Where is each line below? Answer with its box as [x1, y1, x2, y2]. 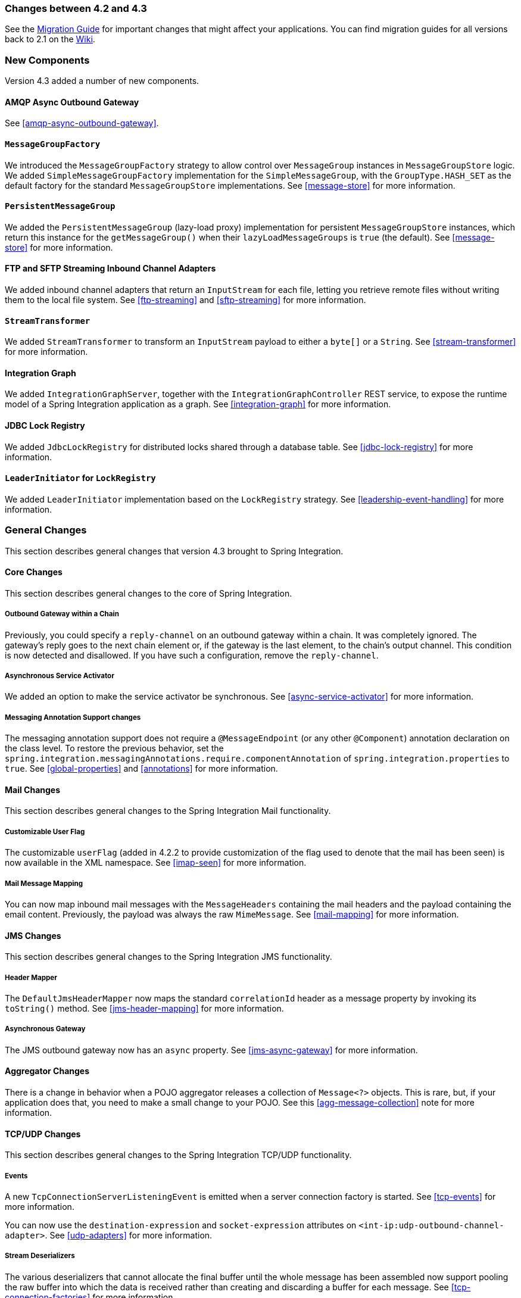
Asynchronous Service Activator [5, 672, 114, 681]
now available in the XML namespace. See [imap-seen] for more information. [5, 857, 307, 868]
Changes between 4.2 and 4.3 [5, 2, 147, 14]
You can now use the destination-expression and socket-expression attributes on [5, 1219, 357, 1230]
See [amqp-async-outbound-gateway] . [5, 118, 159, 129]
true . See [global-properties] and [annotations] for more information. [5, 763, 278, 774]
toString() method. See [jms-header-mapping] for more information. [5, 1003, 284, 1013]
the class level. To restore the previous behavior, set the [5, 743, 224, 754]
